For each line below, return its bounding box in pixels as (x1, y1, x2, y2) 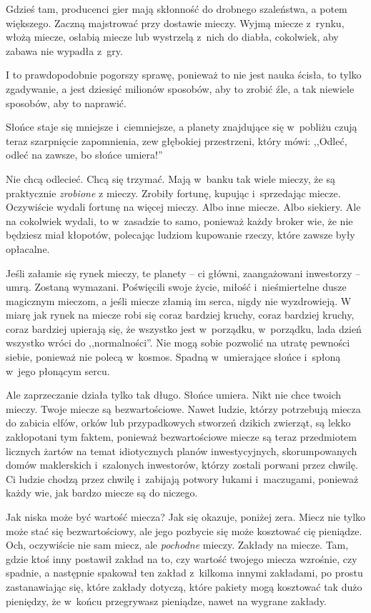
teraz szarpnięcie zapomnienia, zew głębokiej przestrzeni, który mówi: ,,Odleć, (6, 133, 347, 148)
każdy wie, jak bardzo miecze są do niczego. (6, 485, 198, 500)
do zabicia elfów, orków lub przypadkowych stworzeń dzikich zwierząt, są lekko (6, 415, 351, 430)
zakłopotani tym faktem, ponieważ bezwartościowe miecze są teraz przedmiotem (6, 429, 357, 444)
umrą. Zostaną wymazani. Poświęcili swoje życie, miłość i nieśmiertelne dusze (6, 279, 347, 294)
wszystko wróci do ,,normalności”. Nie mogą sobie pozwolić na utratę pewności (6, 335, 350, 350)
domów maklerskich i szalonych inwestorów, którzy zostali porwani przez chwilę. (6, 457, 358, 472)
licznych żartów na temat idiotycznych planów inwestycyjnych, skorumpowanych (6, 443, 357, 458)
